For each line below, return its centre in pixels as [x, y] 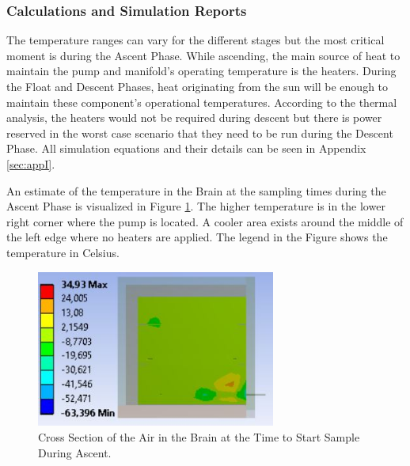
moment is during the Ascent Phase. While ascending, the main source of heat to [203, 55]
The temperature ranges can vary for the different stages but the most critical [196, 40]
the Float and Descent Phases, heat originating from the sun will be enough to [197, 86]
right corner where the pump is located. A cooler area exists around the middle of [205, 221]
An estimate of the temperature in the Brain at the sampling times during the [196, 190]
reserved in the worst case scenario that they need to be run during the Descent [200, 133]
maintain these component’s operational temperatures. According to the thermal [202, 102]
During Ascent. [75, 452]
